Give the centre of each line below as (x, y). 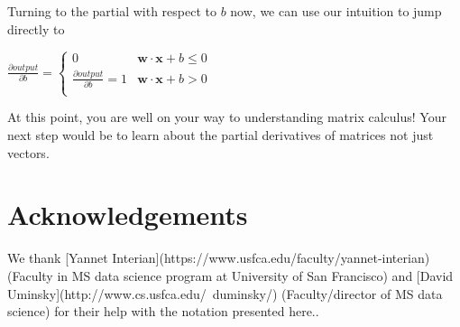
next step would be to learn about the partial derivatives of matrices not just (221, 135)
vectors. (28, 152)
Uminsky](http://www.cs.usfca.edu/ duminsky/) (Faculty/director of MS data (225, 293)
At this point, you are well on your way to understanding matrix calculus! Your (227, 117)
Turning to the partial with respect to (112, 11)
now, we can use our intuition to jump (336, 11)
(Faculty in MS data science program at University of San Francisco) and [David (230, 275)
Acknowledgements (128, 215)
